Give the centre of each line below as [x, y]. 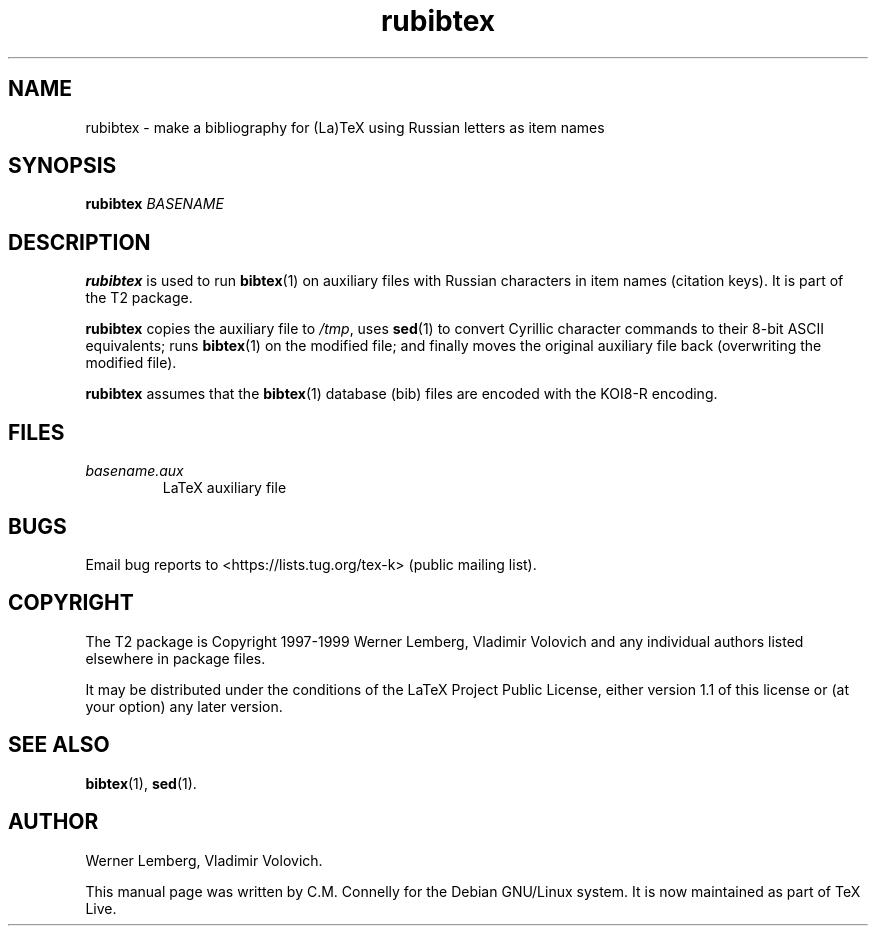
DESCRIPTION [79, 242]
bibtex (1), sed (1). [141, 783]
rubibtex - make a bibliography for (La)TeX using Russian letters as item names [345, 127]
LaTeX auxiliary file [224, 488]
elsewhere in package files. [175, 658]
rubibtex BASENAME [154, 204]
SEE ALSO [59, 745]
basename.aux [134, 471]
